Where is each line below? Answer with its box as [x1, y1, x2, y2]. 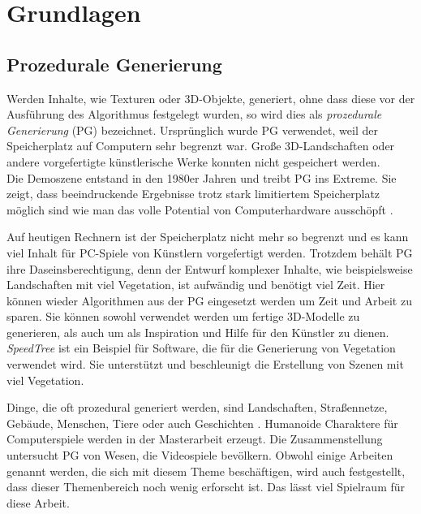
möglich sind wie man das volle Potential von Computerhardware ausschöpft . [6, 201, 393, 218]
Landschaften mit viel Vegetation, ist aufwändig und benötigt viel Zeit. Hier [6, 276, 385, 293]
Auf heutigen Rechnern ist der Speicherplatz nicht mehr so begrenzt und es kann [6, 228, 409, 245]
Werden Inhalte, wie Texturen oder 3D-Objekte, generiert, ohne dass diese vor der [6, 89, 415, 106]
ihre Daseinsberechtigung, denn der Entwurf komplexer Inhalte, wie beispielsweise [6, 260, 413, 277]
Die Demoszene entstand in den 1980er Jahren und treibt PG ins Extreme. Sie [6, 169, 397, 186]
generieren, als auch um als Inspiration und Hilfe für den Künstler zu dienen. [6, 323, 389, 340]
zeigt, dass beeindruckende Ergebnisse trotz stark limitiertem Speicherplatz [6, 185, 380, 202]
